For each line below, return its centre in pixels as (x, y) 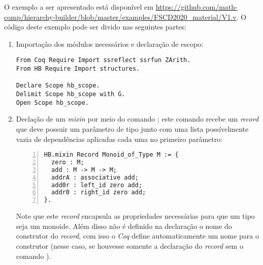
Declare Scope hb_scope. (58, 86)
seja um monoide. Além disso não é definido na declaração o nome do (124, 226)
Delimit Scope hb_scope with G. (71, 94)
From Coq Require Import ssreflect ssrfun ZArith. (103, 60)
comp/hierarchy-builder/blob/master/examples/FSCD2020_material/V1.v (120, 17)
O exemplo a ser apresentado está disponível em (79, 7)
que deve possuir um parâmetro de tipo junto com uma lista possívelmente (132, 128)
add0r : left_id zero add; (97, 185)
